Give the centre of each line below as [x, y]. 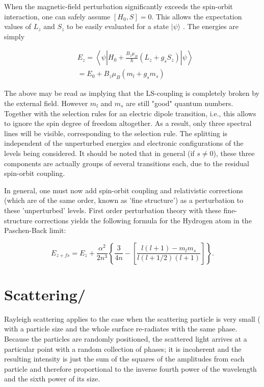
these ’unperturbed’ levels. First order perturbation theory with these [113, 210]
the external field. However [46, 103]
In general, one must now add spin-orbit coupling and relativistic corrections [124, 190]
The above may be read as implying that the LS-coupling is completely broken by [132, 93]
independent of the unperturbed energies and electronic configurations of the [124, 143]
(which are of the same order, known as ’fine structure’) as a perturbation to [124, 200]
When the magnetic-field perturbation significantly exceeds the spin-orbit [118, 6]
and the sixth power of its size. [52, 379]
